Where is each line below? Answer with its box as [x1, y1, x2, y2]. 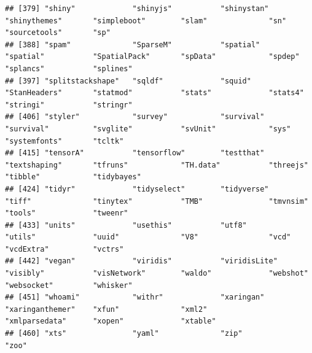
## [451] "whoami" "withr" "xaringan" [5, 293, 265, 302]
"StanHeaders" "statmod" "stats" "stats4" [5, 88, 304, 98]
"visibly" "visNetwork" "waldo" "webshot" [5, 269, 308, 278]
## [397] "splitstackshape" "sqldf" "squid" [5, 76, 251, 85]
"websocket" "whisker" [5, 281, 133, 290]
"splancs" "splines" [5, 64, 133, 73]
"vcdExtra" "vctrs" [5, 244, 124, 254]
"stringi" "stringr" [5, 100, 133, 109]
